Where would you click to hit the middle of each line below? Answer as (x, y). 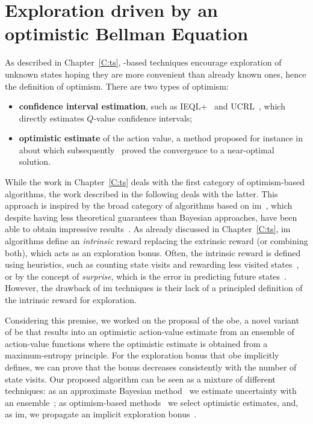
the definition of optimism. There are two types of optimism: (117, 86)
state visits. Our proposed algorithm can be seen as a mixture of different (140, 379)
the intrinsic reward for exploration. (71, 300)
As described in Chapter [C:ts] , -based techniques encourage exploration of (143, 62)
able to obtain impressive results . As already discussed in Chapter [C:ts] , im (148, 229)
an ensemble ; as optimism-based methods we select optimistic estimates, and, (152, 402)
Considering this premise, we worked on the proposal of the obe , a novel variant (152, 320)
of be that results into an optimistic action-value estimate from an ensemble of (150, 332)
